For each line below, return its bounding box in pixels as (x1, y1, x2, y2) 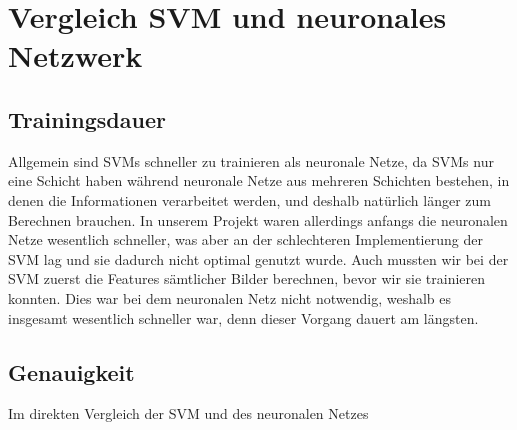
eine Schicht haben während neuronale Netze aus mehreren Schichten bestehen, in (8, 170, 510, 191)
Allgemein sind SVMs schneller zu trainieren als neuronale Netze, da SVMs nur (8, 150, 494, 171)
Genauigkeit (8, 356, 135, 387)
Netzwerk (8, 35, 143, 76)
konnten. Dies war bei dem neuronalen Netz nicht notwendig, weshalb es (8, 287, 452, 308)
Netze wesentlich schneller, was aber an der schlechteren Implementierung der (8, 229, 483, 250)
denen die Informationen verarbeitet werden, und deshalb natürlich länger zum (8, 189, 491, 210)
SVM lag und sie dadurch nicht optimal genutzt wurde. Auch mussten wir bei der (8, 248, 509, 269)
